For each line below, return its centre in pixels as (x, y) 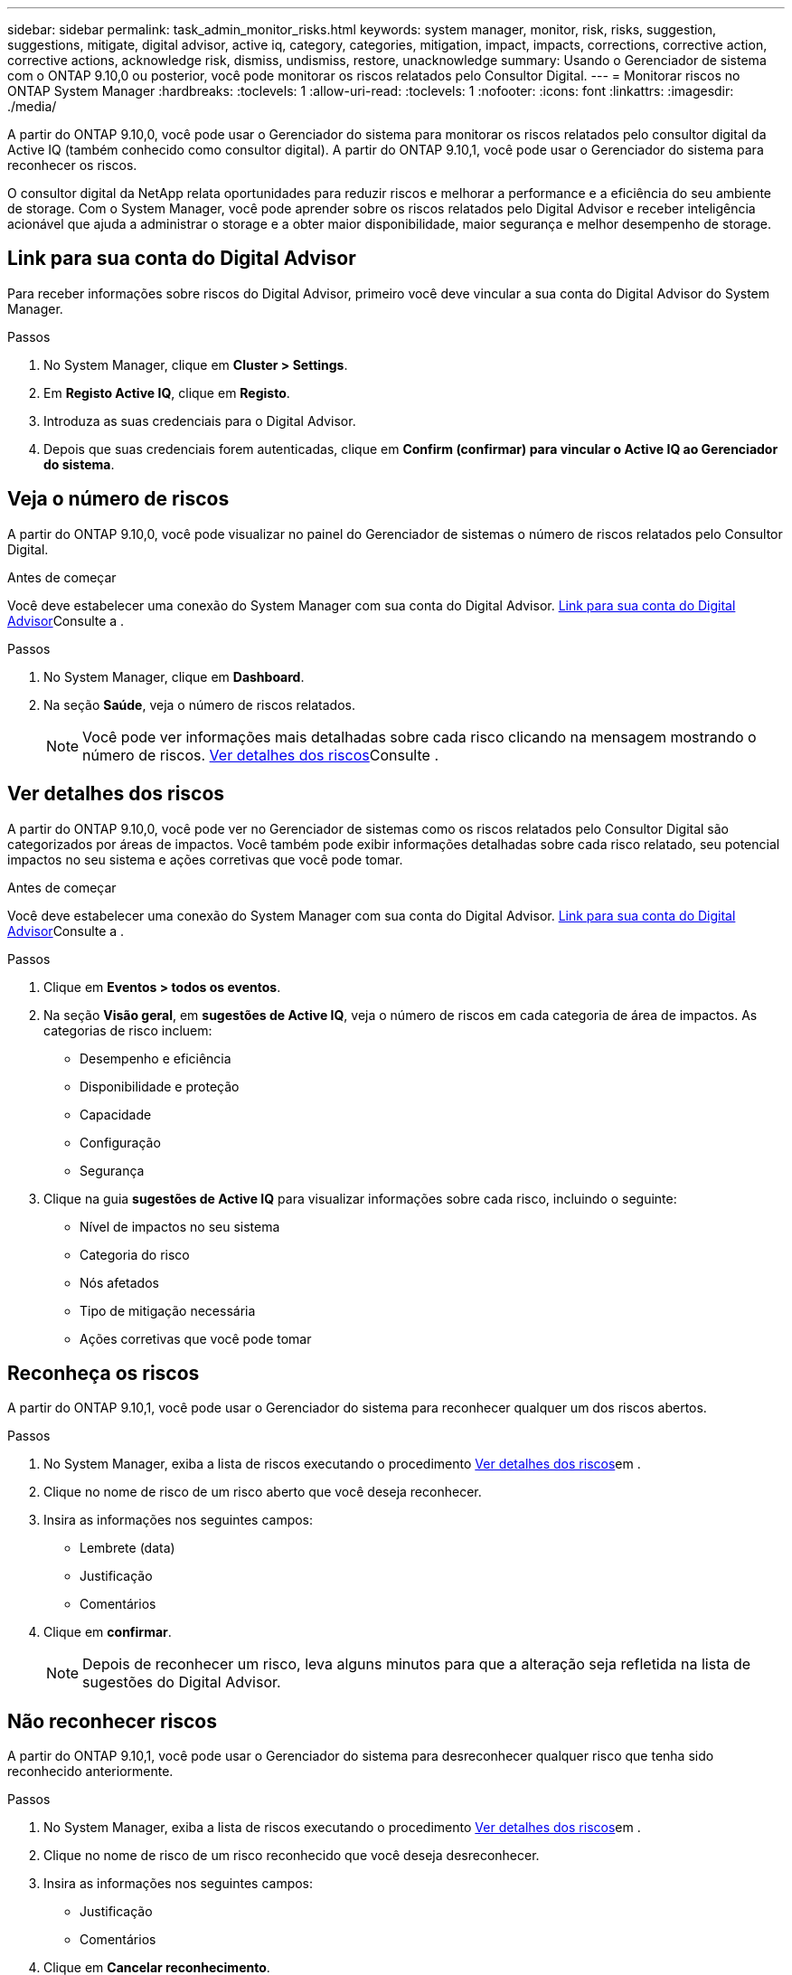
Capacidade (116, 1114)
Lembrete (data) (127, 1548)
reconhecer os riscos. (72, 165)
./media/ (32, 106)
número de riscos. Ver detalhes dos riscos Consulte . (260, 755)
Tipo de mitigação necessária (168, 1310)
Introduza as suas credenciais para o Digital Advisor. (200, 421)
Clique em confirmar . (108, 1632)
